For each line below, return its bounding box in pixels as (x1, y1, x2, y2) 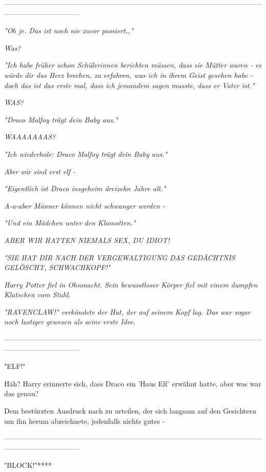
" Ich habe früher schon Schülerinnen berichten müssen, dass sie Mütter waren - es (4, 59, 262, 70)
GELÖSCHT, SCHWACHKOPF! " (4, 262, 110, 273)
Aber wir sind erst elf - (4, 166, 76, 176)
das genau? (4, 388, 39, 399)
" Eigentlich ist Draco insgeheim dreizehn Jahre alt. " (4, 183, 166, 194)
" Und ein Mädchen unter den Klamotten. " (4, 217, 136, 228)
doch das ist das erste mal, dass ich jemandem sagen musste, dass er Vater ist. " (4, 79, 255, 90)
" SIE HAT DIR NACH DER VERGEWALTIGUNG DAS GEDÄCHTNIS (4, 252, 235, 262)
